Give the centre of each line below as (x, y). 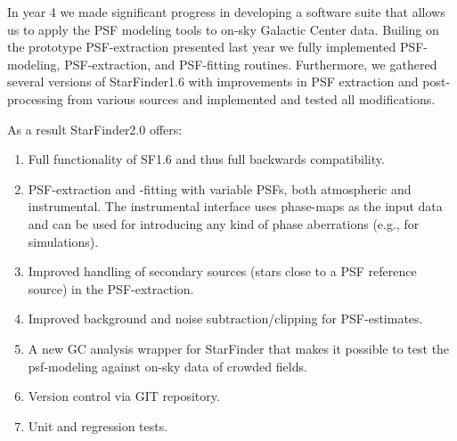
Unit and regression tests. (98, 425)
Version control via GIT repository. (124, 396)
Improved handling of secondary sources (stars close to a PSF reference (222, 271)
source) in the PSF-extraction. (111, 288)
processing (35, 98)
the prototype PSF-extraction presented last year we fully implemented (202, 47)
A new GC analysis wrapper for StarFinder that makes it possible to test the (239, 348)
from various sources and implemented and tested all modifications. (251, 98)
